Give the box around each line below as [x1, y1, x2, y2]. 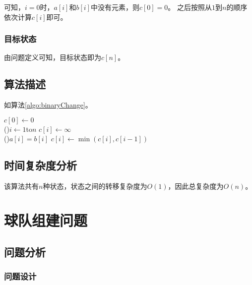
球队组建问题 [4, 210, 88, 230]
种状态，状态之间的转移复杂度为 [43, 181, 147, 191]
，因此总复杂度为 [168, 181, 224, 191]
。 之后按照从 [168, 2, 212, 12]
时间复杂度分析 [4, 158, 77, 173]
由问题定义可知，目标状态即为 [4, 52, 101, 62]
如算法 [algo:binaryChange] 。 [4, 100, 92, 110]
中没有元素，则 [90, 2, 139, 12]
